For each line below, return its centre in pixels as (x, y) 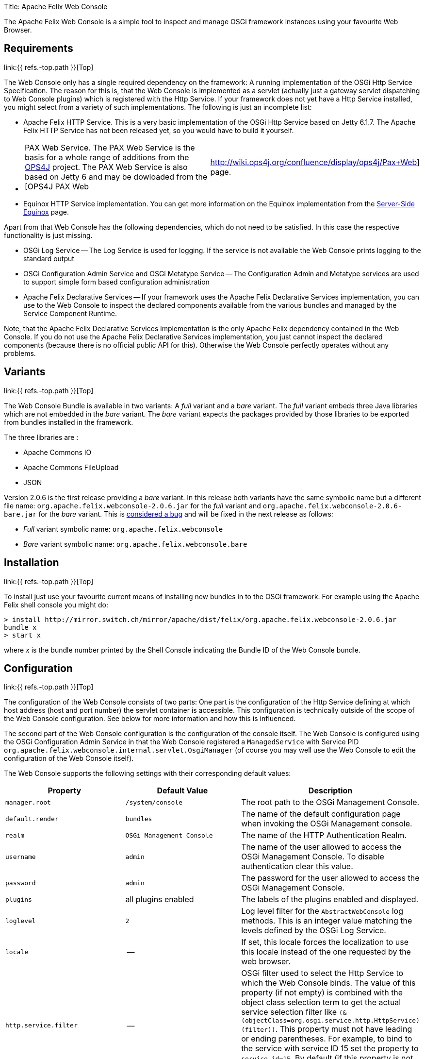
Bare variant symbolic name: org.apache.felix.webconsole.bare (135, 544)
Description (330, 791)
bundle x (20, 627)
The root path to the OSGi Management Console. (330, 802)
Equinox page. (46, 212)
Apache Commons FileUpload (71, 467)
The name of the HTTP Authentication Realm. (324, 835)
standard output (49, 258)
